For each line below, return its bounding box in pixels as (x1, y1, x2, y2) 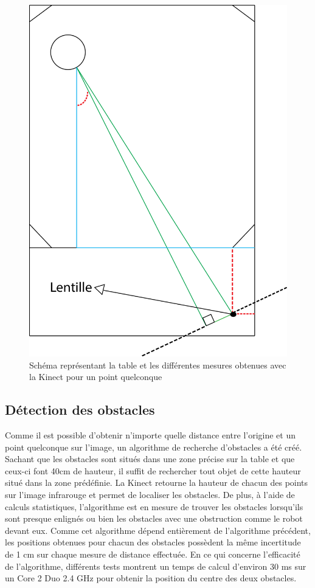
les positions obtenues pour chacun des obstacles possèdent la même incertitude (5, 536, 301, 548)
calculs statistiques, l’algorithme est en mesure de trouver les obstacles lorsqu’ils (5, 500, 303, 513)
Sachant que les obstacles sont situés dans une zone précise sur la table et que (5, 452, 295, 465)
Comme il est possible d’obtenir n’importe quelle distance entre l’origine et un (5, 429, 296, 441)
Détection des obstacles (5, 400, 155, 419)
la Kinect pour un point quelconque (29, 370, 162, 383)
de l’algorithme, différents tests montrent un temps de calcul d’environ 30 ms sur (5, 559, 306, 572)
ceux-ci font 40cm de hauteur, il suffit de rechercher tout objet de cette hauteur (5, 464, 301, 477)
